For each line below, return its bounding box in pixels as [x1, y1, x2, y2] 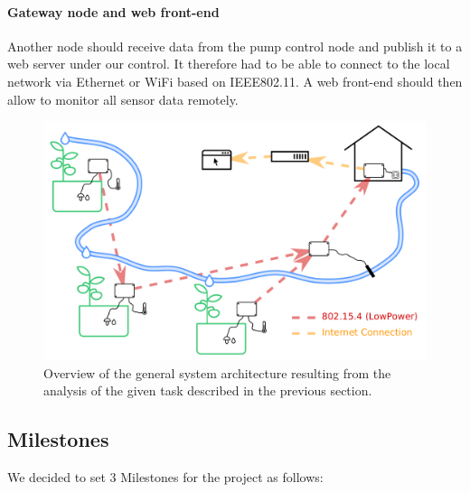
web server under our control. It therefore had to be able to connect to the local [7, 54, 450, 73]
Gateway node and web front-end [7, 2, 220, 21]
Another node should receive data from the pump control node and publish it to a [7, 36, 463, 55]
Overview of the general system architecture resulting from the [43, 363, 391, 382]
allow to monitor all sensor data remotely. [7, 89, 239, 108]
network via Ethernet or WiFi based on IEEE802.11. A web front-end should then [7, 71, 463, 90]
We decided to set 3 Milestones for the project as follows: [7, 468, 324, 487]
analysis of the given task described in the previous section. [43, 381, 372, 400]
